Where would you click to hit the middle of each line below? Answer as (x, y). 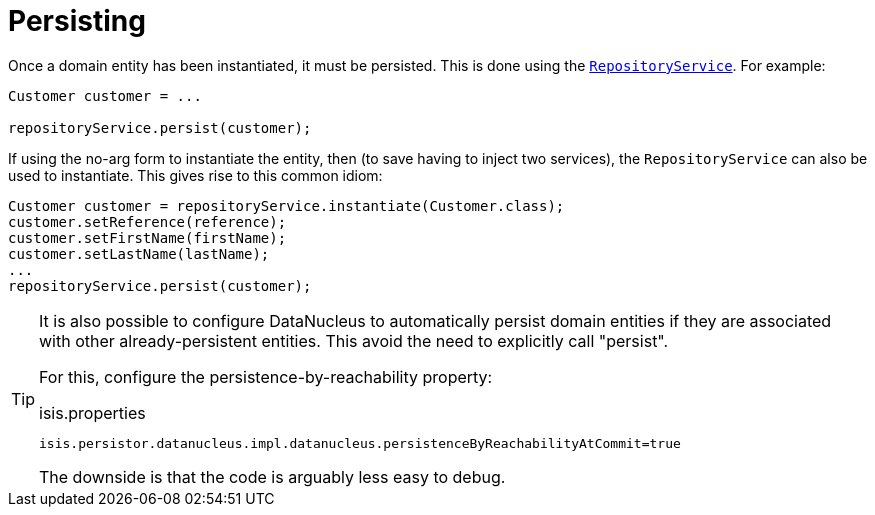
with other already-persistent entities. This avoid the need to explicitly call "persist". (354, 340)
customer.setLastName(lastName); (139, 253)
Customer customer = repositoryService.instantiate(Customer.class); (286, 205)
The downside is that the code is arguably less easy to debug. (272, 476)
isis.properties (92, 412)
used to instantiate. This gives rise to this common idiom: (195, 175)
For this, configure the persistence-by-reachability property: (266, 376)
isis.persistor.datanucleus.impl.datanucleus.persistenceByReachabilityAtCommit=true (360, 443)
